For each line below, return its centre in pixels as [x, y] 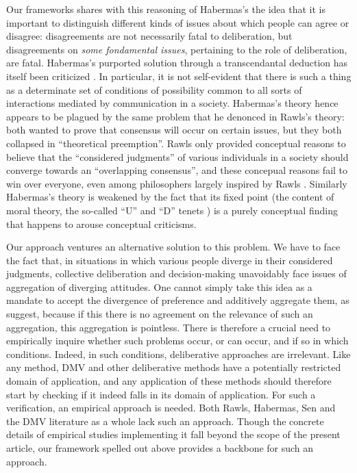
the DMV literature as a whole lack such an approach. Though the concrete [165, 421]
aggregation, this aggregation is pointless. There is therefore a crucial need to [169, 327]
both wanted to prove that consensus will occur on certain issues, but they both [174, 130]
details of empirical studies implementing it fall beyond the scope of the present [173, 434]
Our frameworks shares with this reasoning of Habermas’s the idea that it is [166, 9]
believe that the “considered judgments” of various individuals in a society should [177, 156]
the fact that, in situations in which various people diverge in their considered [170, 260]
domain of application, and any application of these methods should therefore [169, 381]
